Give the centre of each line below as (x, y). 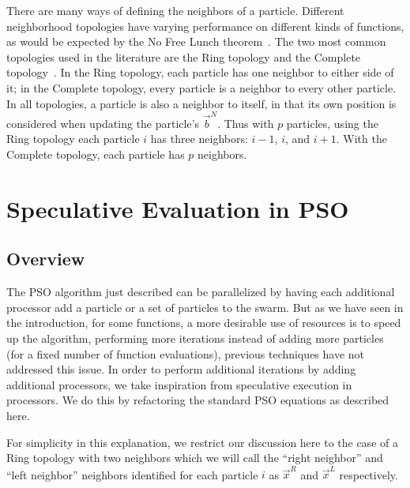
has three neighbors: (199, 139)
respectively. (369, 474)
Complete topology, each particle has (96, 154)
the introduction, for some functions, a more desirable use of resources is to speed (204, 323)
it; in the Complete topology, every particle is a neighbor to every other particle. (201, 87)
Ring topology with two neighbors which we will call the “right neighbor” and (195, 458)
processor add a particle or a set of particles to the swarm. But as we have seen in (205, 307)
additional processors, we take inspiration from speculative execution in (179, 384)
